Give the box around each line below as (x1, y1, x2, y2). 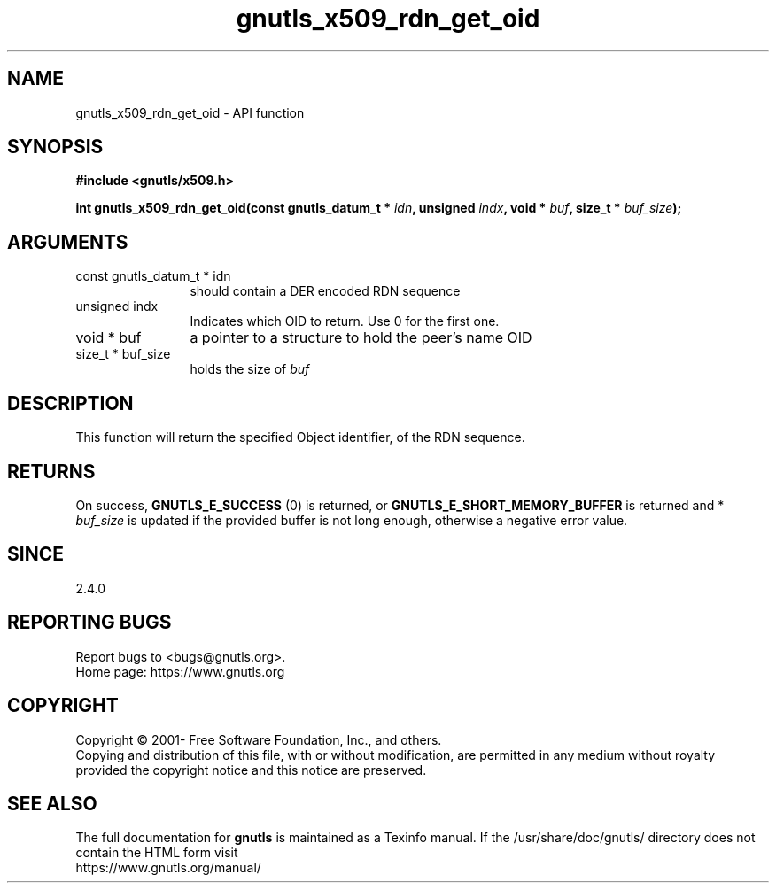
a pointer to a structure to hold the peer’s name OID (190, 329, 532, 347)
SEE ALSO (7, 792, 97, 815)
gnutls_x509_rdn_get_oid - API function (75, 104, 305, 120)
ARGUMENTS (7, 230, 128, 253)
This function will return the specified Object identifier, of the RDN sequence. (75, 430, 525, 445)
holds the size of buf (190, 361, 310, 377)
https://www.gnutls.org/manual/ (75, 860, 261, 876)
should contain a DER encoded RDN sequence (190, 283, 461, 299)
